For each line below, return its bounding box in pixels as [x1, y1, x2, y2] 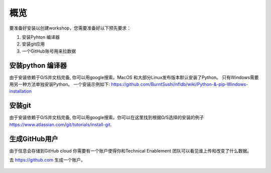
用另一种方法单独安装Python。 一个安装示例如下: [9, 81, 110, 87]
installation [9, 88, 32, 94]
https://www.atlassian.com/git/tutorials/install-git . [9, 121, 112, 127]
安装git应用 [22, 41, 45, 47]
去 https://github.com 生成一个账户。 [9, 157, 85, 162]
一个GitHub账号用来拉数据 [22, 48, 76, 54]
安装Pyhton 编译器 [22, 34, 60, 40]
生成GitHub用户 [9, 134, 59, 143]
